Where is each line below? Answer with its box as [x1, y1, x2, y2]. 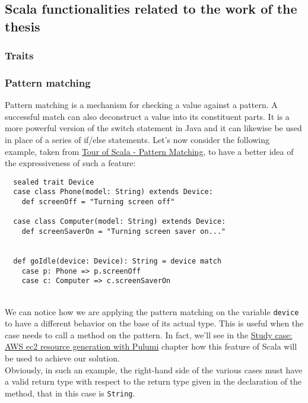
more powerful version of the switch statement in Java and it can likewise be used [5, 122, 302, 134]
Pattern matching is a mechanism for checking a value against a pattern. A [5, 99, 278, 111]
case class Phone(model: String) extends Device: [13, 188, 213, 196]
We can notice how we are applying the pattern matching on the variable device [5, 305, 299, 318]
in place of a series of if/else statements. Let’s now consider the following [5, 134, 270, 146]
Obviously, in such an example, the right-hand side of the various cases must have [5, 363, 303, 376]
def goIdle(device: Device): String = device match [13, 257, 222, 266]
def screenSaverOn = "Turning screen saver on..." [21, 227, 226, 236]
